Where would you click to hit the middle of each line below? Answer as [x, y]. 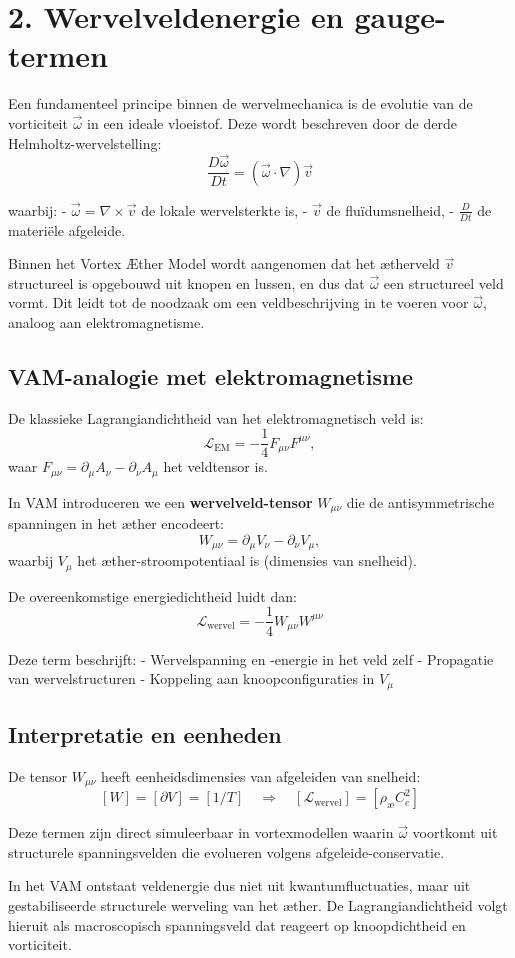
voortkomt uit [455, 832]
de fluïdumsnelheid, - [390, 209]
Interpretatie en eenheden [145, 733]
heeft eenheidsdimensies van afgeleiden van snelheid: [261, 775]
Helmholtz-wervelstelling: [85, 142]
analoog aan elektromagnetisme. [106, 321]
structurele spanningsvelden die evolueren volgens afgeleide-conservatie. [226, 851]
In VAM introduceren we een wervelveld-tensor [160, 501]
